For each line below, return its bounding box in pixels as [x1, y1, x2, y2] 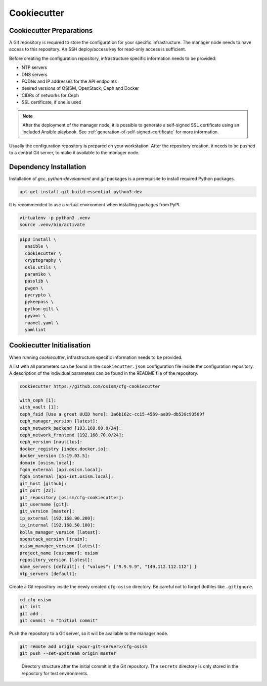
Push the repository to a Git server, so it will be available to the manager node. [9, 630, 169, 636]
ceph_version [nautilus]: [19, 439, 83, 445]
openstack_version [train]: [19, 536, 88, 542]
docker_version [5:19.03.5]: [19, 453, 90, 458]
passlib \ [25, 278, 49, 284]
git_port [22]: [19, 488, 56, 493]
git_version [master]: [19, 509, 75, 514]
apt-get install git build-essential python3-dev [19, 189, 142, 195]
